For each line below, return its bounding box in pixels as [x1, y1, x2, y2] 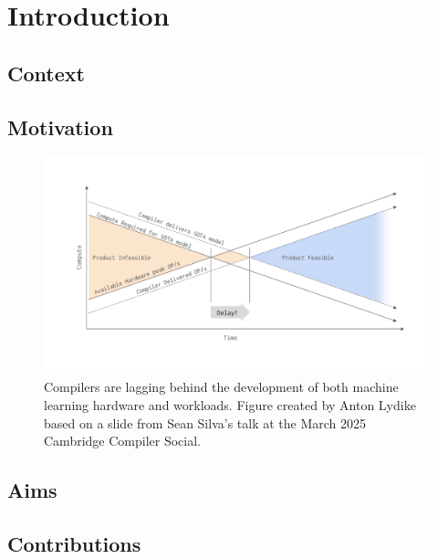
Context [7, 58, 85, 87]
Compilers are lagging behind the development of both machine [44, 377, 399, 396]
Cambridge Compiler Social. [44, 431, 201, 450]
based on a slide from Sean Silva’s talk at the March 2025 [44, 413, 367, 432]
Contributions [7, 530, 141, 557]
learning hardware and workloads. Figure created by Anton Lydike [44, 396, 416, 415]
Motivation [7, 112, 113, 141]
